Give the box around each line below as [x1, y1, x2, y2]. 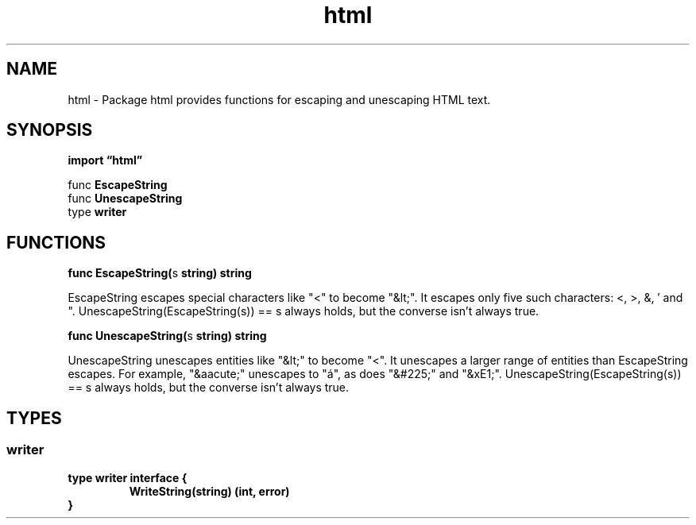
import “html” [68, 153, 143, 168]
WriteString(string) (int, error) [129, 484, 290, 498]
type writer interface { [68, 470, 188, 484]
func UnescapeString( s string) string [68, 329, 267, 343]
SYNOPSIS [6, 120, 93, 141]
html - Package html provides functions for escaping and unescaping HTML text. [68, 92, 491, 106]
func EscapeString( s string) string [68, 266, 252, 280]
